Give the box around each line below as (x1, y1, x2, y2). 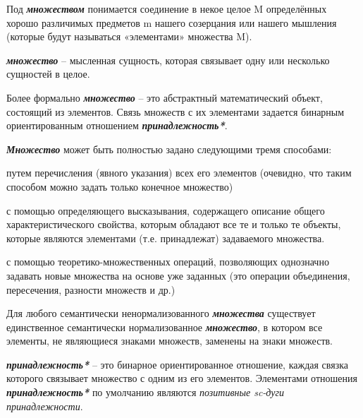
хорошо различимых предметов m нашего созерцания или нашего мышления (6, 15, 337, 30)
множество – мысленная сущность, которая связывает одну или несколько (6, 52, 330, 67)
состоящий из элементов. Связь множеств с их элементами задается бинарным (6, 104, 345, 119)
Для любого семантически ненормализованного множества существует (6, 306, 316, 321)
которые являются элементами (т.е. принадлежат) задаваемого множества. (6, 230, 325, 245)
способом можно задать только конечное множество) (6, 179, 233, 193)
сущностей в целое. (6, 66, 90, 81)
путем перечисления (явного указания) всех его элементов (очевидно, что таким (6, 165, 352, 180)
